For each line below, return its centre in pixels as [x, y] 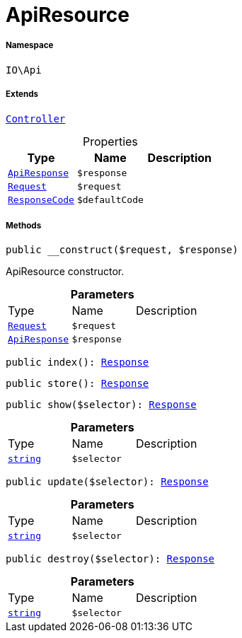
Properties [110, 141]
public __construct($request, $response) [122, 250]
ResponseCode [41, 199]
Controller [36, 118]
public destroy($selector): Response [110, 559]
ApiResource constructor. [65, 272]
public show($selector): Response [101, 405]
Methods [24, 225]
